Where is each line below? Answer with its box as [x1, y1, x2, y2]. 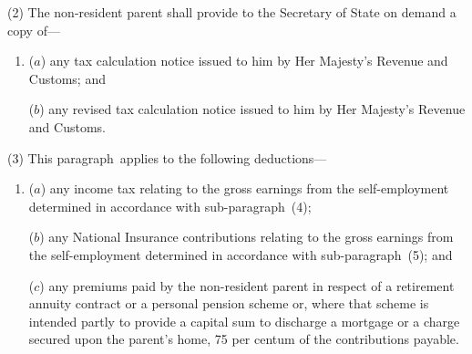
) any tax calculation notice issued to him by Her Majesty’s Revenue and [40, 51, 448, 70]
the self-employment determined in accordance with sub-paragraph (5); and [28, 245, 453, 264]
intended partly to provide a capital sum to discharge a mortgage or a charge [28, 311, 460, 330]
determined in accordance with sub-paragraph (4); [28, 196, 312, 215]
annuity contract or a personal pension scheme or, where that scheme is [28, 294, 429, 313]
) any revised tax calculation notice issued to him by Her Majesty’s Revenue [39, 99, 466, 119]
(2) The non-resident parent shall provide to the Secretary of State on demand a [7, 3, 457, 21]
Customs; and [28, 68, 106, 88]
